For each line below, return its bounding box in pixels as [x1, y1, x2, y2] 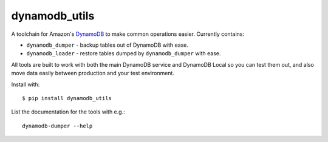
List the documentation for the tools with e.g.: [11, 108, 125, 115]
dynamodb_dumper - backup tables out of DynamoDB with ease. [26, 41, 188, 49]
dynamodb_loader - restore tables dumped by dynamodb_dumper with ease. [26, 50, 221, 57]
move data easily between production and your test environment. [11, 70, 174, 77]
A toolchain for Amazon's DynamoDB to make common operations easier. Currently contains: [11, 30, 244, 38]
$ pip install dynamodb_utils [22, 95, 112, 101]
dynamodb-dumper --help [22, 122, 93, 129]
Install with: [11, 81, 40, 88]
